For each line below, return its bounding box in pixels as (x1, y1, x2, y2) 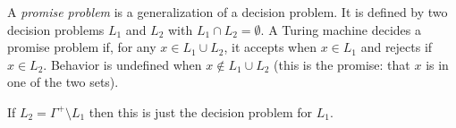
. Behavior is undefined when (43, 55, 202, 73)
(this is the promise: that (274, 55, 410, 73)
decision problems (7, 20, 105, 38)
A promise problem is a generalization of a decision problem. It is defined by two (7, 3, 448, 21)
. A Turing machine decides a (260, 20, 421, 38)
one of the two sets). (7, 73, 119, 91)
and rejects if (360, 38, 433, 56)
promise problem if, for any (7, 38, 156, 56)
